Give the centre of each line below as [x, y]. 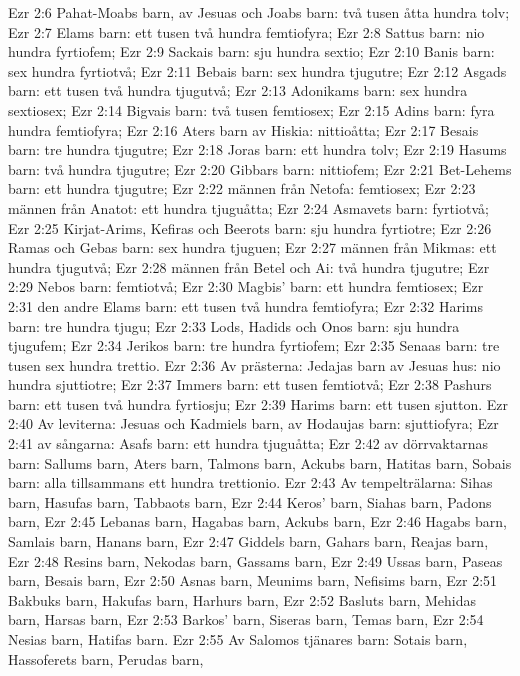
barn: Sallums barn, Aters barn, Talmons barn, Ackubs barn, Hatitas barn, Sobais [260, 462]
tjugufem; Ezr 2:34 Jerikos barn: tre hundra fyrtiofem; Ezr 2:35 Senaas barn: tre [254, 345]
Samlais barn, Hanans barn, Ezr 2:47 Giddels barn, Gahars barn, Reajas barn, [248, 541]
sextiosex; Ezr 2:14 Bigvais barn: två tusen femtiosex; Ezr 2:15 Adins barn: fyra [251, 109]
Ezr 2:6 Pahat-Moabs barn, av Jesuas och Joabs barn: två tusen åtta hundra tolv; [259, 12]
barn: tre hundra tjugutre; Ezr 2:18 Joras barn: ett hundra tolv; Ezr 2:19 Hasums [257, 149]
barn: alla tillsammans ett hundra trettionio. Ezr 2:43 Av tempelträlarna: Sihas [250, 482]
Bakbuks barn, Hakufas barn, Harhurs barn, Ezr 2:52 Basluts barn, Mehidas [242, 599]
